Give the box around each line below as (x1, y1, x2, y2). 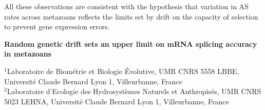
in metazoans (4, 48, 51, 59)
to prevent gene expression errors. (4, 21, 110, 32)
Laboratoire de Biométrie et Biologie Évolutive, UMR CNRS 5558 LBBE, (7, 65, 239, 76)
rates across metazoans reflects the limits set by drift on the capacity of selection (4, 11, 258, 22)
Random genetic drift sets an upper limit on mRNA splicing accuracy (4, 38, 257, 49)
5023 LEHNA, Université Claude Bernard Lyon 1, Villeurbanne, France (4, 96, 229, 106)
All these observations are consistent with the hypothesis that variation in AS (4, 1, 249, 11)
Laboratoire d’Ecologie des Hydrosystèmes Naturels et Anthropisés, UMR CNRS (7, 86, 261, 97)
